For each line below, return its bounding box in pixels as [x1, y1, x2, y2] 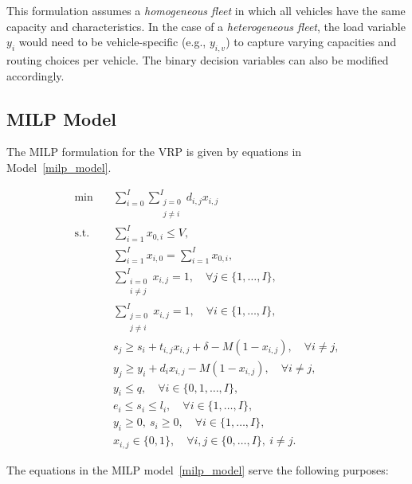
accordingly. [6, 67, 65, 84]
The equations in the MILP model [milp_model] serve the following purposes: [6, 461, 389, 478]
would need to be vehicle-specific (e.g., [18, 33, 206, 50]
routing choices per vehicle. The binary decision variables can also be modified [6, 51, 389, 68]
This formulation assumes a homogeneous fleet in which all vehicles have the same [6, 2, 406, 18]
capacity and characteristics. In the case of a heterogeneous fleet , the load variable [6, 18, 406, 34]
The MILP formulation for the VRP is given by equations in [6, 143, 302, 160]
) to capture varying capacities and [226, 33, 397, 50]
